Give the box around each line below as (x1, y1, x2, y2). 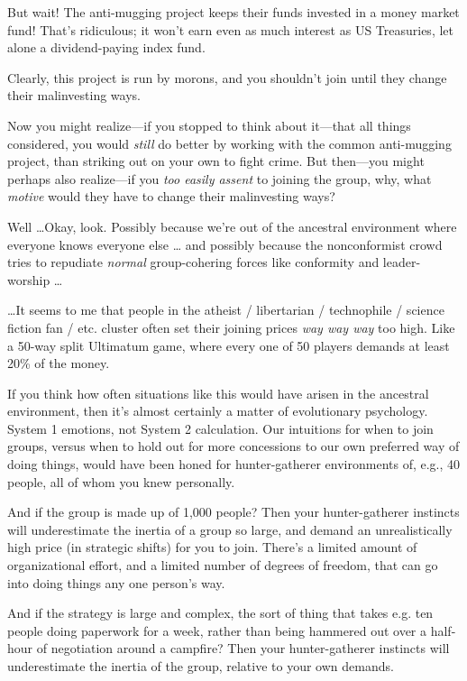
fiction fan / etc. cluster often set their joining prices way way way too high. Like (7, 317, 455, 336)
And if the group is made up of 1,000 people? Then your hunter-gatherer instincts (7, 502, 460, 521)
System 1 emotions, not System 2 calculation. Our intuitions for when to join (7, 419, 434, 437)
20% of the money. (7, 354, 110, 373)
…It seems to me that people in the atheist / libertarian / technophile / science (7, 300, 444, 319)
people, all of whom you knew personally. (7, 472, 235, 491)
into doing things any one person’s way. (7, 573, 225, 592)
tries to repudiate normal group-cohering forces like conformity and (7, 253, 380, 271)
